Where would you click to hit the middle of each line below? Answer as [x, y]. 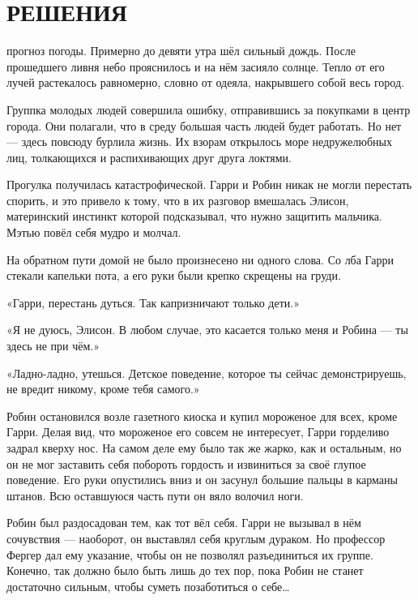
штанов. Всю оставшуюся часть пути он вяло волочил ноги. [155, 495]
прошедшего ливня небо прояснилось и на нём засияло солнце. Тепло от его [196, 66]
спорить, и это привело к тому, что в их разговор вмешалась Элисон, [178, 200]
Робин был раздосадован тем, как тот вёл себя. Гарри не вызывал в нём [184, 523]
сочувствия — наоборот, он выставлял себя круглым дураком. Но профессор [196, 538]
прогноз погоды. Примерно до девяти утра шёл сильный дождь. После [181, 51]
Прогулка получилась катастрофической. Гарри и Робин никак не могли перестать [209, 184]
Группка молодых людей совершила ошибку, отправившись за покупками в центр [209, 109]
